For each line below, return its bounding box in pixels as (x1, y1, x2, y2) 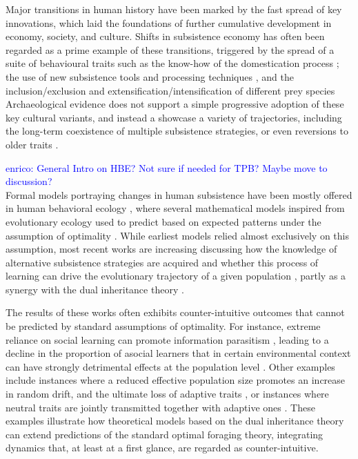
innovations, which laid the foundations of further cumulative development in (6, 15, 332, 30)
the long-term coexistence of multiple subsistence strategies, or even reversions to (6, 124, 348, 138)
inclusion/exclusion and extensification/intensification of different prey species (6, 83, 335, 97)
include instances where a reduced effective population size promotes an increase (6, 373, 346, 387)
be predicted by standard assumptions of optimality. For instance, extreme (6, 319, 321, 333)
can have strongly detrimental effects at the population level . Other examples (6, 359, 335, 373)
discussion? (6, 174, 52, 188)
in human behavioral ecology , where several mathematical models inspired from (6, 201, 345, 215)
